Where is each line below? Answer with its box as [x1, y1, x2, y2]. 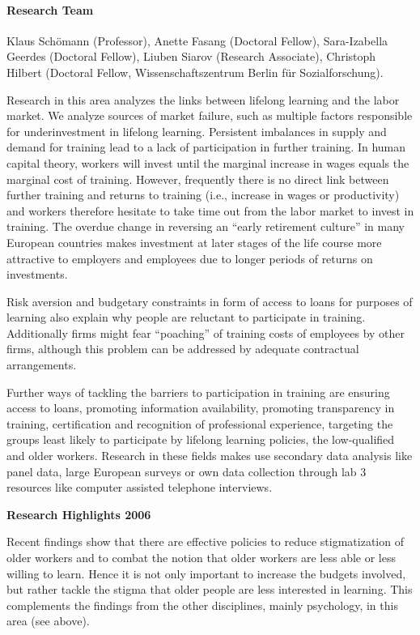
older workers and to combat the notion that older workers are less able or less [6, 549, 396, 566]
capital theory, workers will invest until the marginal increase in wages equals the [6, 154, 409, 171]
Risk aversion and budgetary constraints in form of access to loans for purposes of [6, 292, 413, 309]
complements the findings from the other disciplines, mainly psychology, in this [6, 596, 398, 613]
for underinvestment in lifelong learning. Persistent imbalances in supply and [6, 122, 387, 139]
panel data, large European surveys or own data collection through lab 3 [6, 462, 367, 479]
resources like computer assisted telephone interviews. [6, 479, 273, 496]
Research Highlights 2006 [6, 505, 151, 522]
